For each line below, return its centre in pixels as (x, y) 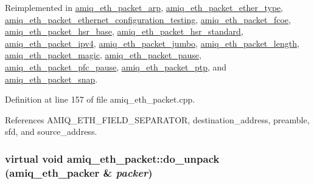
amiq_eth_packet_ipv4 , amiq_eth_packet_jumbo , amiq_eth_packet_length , (152, 43)
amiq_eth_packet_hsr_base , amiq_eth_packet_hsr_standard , (124, 31)
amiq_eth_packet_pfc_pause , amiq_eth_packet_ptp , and (116, 66)
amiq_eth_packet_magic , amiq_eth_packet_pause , (103, 55)
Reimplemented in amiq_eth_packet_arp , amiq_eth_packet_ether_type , (144, 7)
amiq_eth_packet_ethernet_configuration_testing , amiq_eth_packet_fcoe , (148, 19)
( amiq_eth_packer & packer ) (79, 172)
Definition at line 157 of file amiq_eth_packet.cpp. (100, 99)
